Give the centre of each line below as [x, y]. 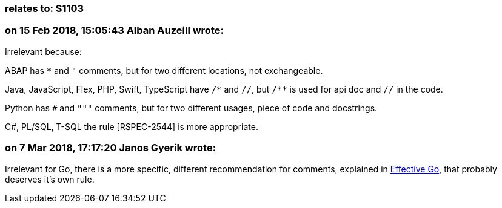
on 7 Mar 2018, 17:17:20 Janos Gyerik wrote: [111, 148]
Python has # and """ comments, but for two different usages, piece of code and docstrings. [191, 108]
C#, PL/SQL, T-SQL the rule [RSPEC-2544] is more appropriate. [132, 126]
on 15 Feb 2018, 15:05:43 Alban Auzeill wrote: [114, 31]
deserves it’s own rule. [50, 179]
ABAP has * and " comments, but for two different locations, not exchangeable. [164, 70]
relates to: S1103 [45, 8]
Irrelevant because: [43, 51]
